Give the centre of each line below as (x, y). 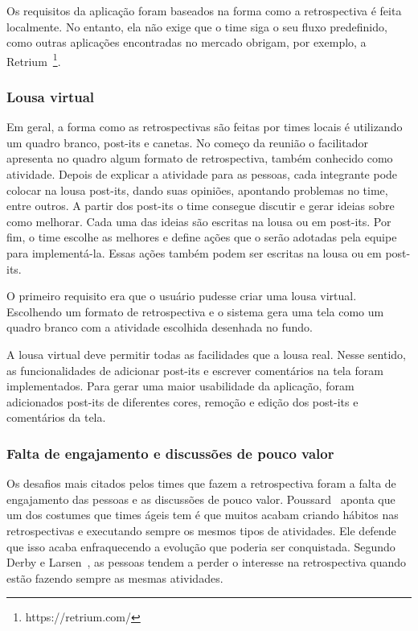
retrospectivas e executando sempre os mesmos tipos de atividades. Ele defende (201, 530)
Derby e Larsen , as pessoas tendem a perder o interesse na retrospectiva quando (207, 562)
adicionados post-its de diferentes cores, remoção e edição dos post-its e (182, 401)
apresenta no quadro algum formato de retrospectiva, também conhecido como (200, 158)
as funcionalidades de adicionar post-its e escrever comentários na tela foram (195, 370)
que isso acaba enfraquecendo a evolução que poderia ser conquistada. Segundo (201, 546)
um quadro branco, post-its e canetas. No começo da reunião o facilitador (187, 142)
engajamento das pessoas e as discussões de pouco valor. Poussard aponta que (201, 499)
